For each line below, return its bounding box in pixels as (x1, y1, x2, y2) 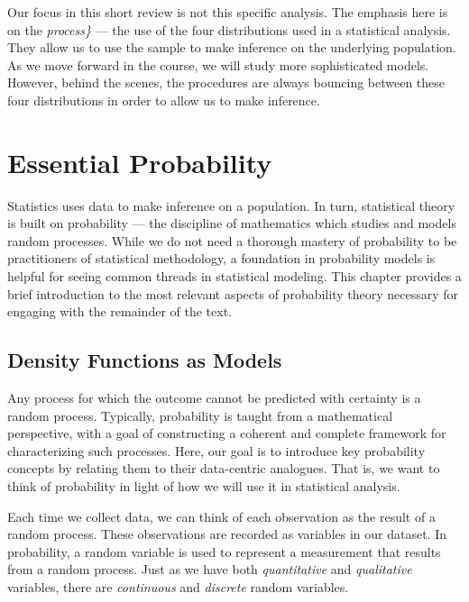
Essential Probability (7, 143, 272, 180)
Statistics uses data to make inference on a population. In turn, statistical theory (7, 196, 455, 214)
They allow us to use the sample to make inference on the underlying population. (7, 38, 456, 57)
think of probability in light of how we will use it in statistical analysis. (7, 477, 400, 496)
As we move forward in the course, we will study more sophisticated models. (7, 55, 429, 74)
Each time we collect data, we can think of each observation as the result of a (7, 506, 436, 525)
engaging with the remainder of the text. (7, 302, 232, 321)
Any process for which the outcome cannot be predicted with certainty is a (7, 388, 421, 407)
